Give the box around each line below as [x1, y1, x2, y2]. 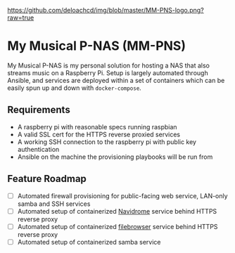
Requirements [7, 104, 70, 116]
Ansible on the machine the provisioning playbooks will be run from [17, 153, 213, 161]
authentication [17, 145, 60, 153]
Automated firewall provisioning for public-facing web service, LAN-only [17, 191, 228, 200]
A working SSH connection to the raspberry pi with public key [17, 137, 197, 146]
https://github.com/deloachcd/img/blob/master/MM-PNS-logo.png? [7, 6, 204, 14]
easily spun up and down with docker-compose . [7, 84, 142, 92]
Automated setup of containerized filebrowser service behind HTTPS [17, 222, 218, 231]
